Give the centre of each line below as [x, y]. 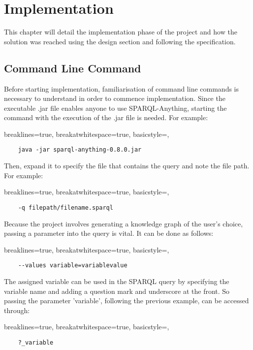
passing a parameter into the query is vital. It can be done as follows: [109, 233]
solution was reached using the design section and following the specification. [120, 41]
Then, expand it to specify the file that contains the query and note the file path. [127, 166]
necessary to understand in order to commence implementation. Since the [115, 98]
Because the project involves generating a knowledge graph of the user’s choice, [124, 223]
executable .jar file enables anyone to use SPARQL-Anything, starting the [115, 108]
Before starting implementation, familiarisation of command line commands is [122, 88]
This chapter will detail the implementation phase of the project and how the [121, 32]
